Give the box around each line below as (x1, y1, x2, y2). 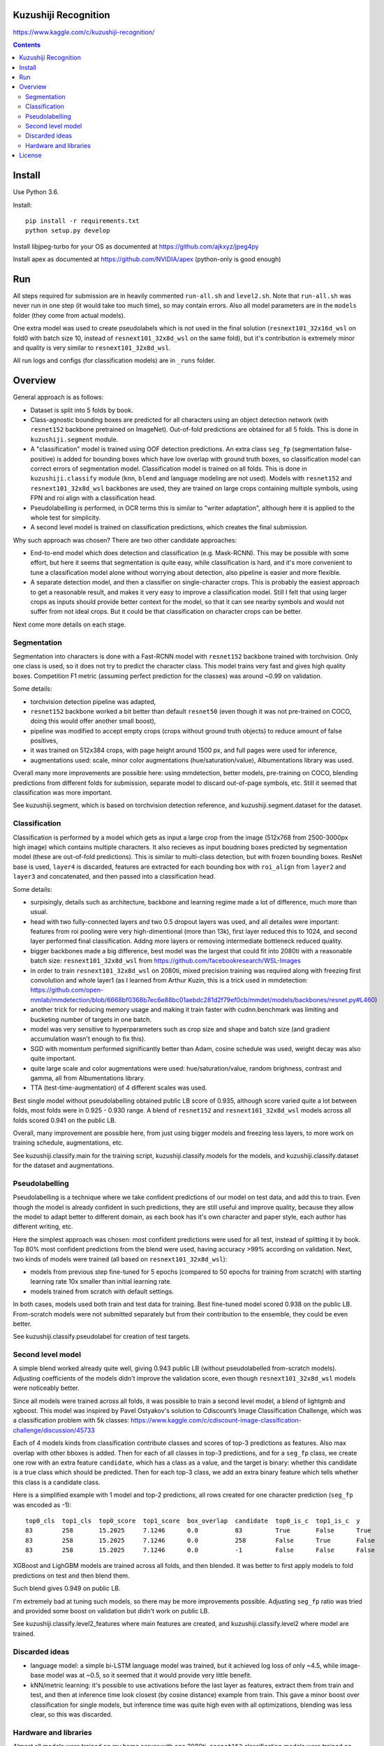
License (19, 151, 42, 160)
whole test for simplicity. (30, 513, 101, 522)
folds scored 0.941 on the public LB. (13, 1116, 117, 1124)
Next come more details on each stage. (13, 620, 126, 629)
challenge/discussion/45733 (13, 1425, 95, 1435)
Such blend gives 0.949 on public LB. (13, 1584, 121, 1592)
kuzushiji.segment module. (30, 435, 119, 443)
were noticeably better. (13, 1384, 80, 1393)
